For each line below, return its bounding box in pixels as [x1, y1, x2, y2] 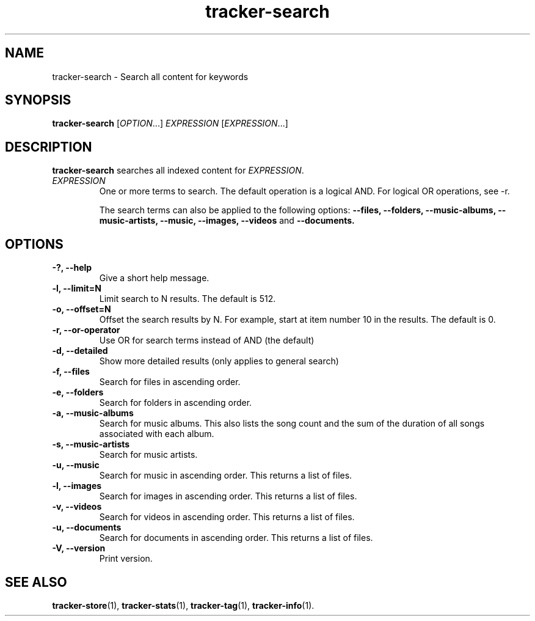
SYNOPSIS [5, 92, 71, 108]
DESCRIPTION [5, 139, 92, 155]
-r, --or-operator [52, 325, 120, 336]
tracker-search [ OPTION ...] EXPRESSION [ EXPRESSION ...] [52, 118, 288, 129]
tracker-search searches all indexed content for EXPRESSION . [52, 165, 304, 176]
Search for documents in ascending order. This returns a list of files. [99, 532, 373, 543]
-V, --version [52, 543, 106, 554]
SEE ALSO [5, 574, 67, 590]
